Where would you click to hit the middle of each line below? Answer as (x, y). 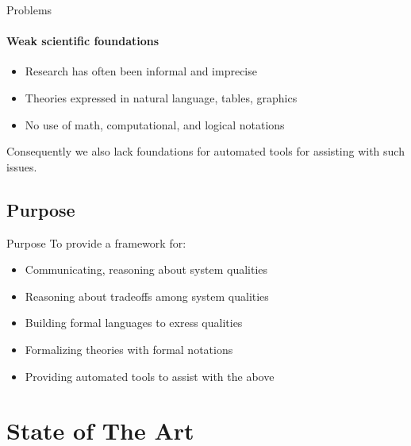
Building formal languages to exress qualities (134, 323)
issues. (22, 166)
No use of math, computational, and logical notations (155, 124)
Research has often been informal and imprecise (141, 71)
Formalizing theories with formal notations (129, 349)
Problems (29, 10)
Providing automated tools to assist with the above (150, 376)
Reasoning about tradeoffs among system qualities (147, 296)
